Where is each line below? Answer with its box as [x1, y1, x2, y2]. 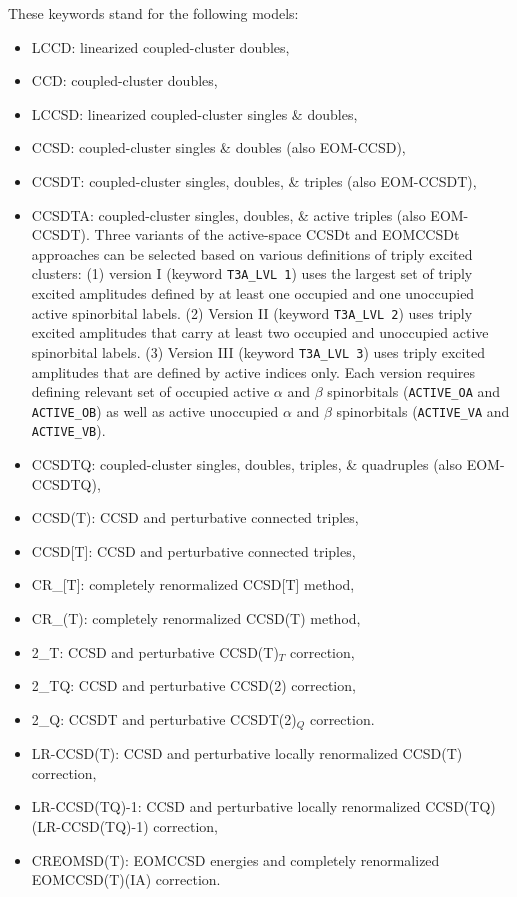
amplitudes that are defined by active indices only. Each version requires [31, 361, 476, 382]
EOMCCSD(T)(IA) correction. [31, 869, 221, 890]
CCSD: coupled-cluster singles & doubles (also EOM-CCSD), [31, 137, 406, 158]
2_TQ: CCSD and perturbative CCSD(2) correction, [31, 675, 356, 696]
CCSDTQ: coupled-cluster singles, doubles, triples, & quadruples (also [31, 454, 463, 475]
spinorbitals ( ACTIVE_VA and [336, 400, 510, 421]
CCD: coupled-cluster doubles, [31, 70, 218, 91]
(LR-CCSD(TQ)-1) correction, [31, 816, 218, 837]
